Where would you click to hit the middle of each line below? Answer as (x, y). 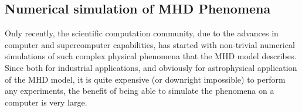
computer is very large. (46, 102)
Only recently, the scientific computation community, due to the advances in (142, 33)
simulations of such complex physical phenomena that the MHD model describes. (151, 56)
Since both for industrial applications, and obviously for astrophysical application (151, 67)
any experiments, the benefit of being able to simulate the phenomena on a (140, 91)
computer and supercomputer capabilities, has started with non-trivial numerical (150, 44)
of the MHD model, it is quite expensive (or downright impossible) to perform (145, 79)
